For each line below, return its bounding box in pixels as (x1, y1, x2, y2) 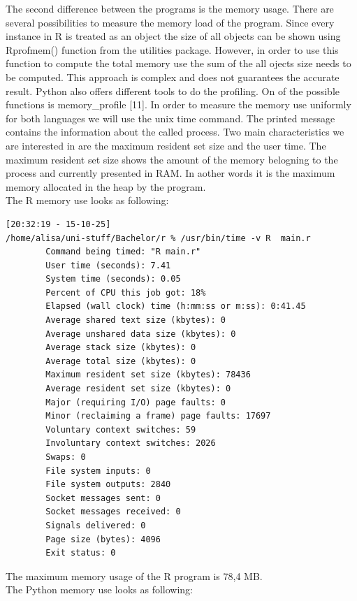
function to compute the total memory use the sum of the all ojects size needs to (6, 56, 351, 71)
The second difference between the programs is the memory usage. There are (6, 1, 334, 15)
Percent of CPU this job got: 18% (45, 287, 206, 298)
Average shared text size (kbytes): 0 (45, 315, 226, 326)
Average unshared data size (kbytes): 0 (45, 328, 236, 339)
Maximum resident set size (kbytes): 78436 (45, 370, 251, 380)
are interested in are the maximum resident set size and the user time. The (6, 138, 326, 152)
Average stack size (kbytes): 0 (45, 342, 196, 353)
